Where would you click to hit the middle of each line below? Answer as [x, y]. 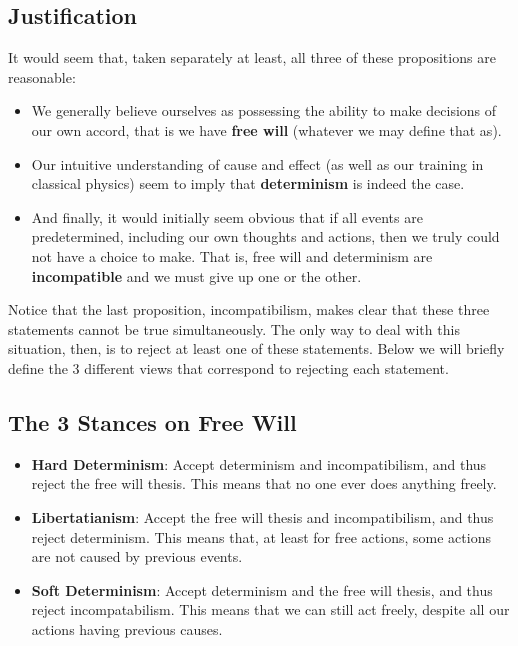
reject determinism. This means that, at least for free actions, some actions [261, 536]
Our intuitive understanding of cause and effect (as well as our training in [257, 163]
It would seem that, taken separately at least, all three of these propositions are [252, 57]
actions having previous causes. [127, 628]
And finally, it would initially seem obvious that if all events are [227, 216]
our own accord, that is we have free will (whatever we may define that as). [266, 129]
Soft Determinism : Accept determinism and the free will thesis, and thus [262, 589]
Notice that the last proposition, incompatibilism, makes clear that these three [249, 309]
